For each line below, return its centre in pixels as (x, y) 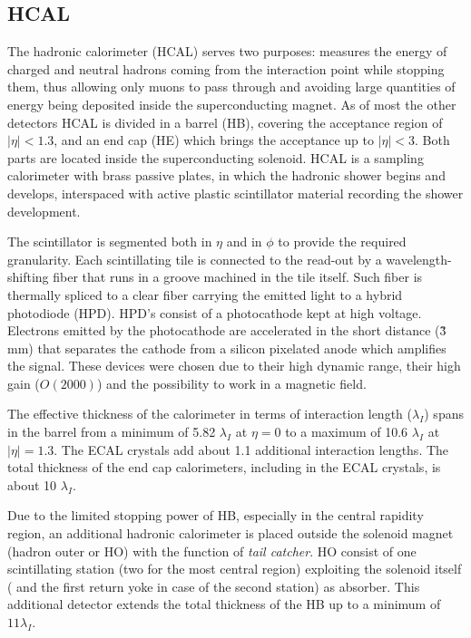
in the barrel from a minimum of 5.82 (112, 432)
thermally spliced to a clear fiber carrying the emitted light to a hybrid (205, 294)
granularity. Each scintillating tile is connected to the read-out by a (195, 259)
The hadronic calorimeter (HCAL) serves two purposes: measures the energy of (227, 51)
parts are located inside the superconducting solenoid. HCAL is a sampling (216, 157)
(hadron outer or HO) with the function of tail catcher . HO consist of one (212, 551)
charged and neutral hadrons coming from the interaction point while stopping (226, 68)
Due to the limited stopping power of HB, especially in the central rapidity (216, 515)
